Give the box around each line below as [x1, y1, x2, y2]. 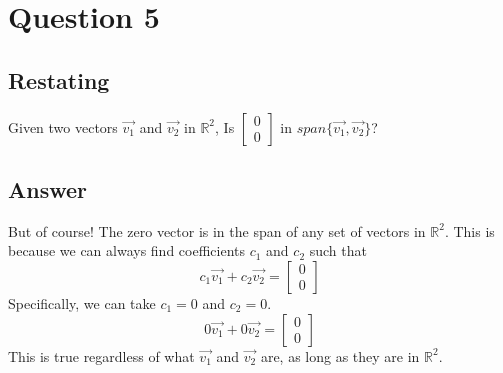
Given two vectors [8, 116, 118, 137]
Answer [8, 173, 88, 204]
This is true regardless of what [8, 345, 195, 366]
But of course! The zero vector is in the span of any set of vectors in [8, 220, 426, 241]
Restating [8, 64, 110, 95]
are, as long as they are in [260, 345, 420, 366]
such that [309, 240, 367, 261]
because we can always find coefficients [8, 240, 246, 261]
